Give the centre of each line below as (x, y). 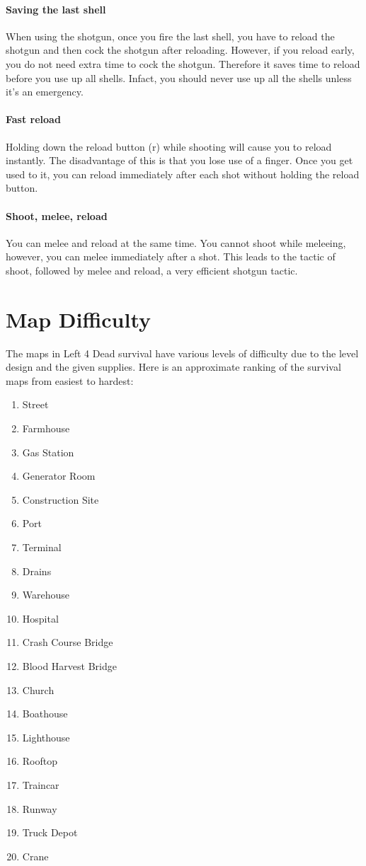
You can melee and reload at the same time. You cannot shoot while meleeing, (176, 242)
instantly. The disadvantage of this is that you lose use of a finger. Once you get (179, 160)
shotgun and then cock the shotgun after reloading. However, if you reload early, (180, 50)
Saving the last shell (56, 9)
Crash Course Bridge (68, 642)
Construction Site (61, 499)
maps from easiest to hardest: (70, 380)
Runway (40, 808)
